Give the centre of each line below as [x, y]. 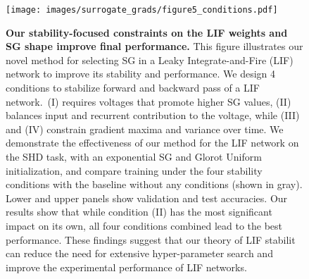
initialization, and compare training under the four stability [134, 170]
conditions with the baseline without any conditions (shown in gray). [154, 184]
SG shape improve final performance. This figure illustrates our [154, 46]
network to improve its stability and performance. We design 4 [141, 74]
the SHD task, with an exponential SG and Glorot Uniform [134, 156]
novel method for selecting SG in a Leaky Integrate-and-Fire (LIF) [150, 60]
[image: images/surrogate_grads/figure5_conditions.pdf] [142, 10]
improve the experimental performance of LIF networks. [126, 267]
